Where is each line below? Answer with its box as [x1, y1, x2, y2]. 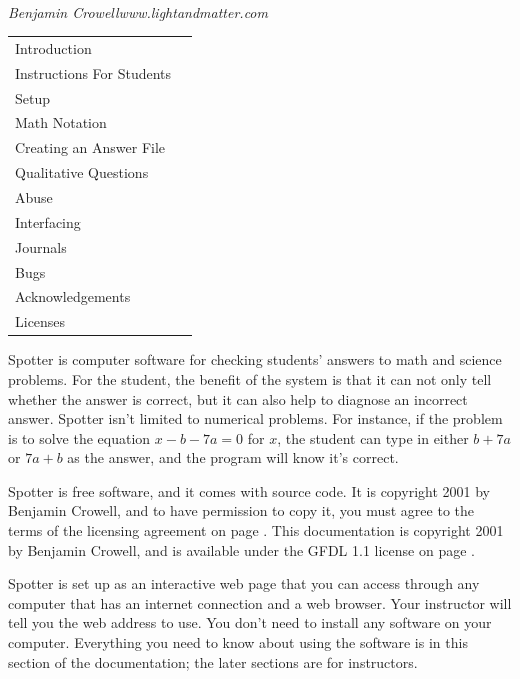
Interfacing [15, 211, 81, 232]
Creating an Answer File [15, 137, 166, 158]
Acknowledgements [15, 286, 131, 307]
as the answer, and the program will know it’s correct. [67, 447, 399, 468]
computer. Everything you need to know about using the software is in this [8, 632, 468, 653]
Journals [15, 236, 67, 257]
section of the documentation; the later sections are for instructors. [8, 651, 418, 672]
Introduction [15, 37, 92, 58]
